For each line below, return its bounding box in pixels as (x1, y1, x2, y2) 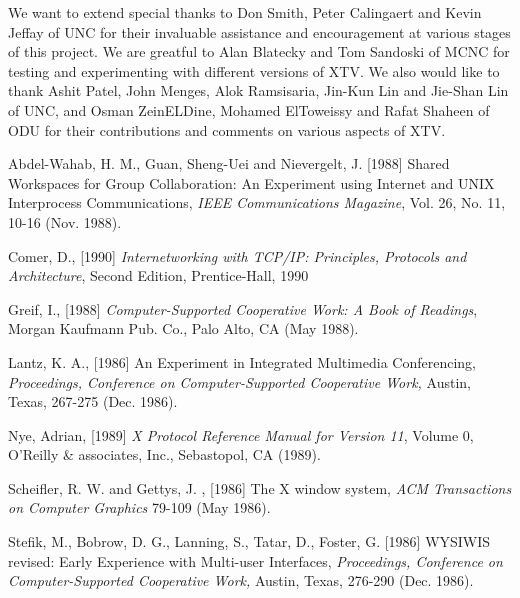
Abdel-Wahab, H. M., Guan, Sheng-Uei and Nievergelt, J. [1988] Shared (8, 153, 450, 174)
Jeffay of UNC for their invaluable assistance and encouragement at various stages (8, 21, 511, 42)
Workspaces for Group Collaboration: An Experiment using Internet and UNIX (8, 172, 495, 193)
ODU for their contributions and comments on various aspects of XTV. (8, 119, 446, 140)
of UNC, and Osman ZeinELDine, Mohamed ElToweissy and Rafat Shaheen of (8, 99, 490, 120)
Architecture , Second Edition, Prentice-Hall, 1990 (8, 265, 309, 286)
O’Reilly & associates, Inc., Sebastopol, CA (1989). (8, 444, 321, 465)
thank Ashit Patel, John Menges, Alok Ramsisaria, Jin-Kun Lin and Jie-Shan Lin (8, 80, 509, 101)
